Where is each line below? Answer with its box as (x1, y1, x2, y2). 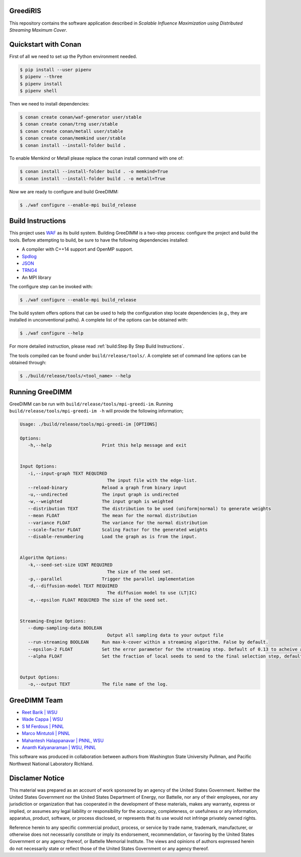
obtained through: (9, 360, 47, 366)
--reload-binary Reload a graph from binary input (28, 485, 187, 490)
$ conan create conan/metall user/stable (20, 128, 123, 134)
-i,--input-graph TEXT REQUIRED (28, 470, 107, 476)
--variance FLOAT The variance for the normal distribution (28, 520, 208, 525)
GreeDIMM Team (9, 696, 63, 704)
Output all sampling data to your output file (107, 632, 224, 638)
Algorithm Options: (20, 555, 68, 561)
